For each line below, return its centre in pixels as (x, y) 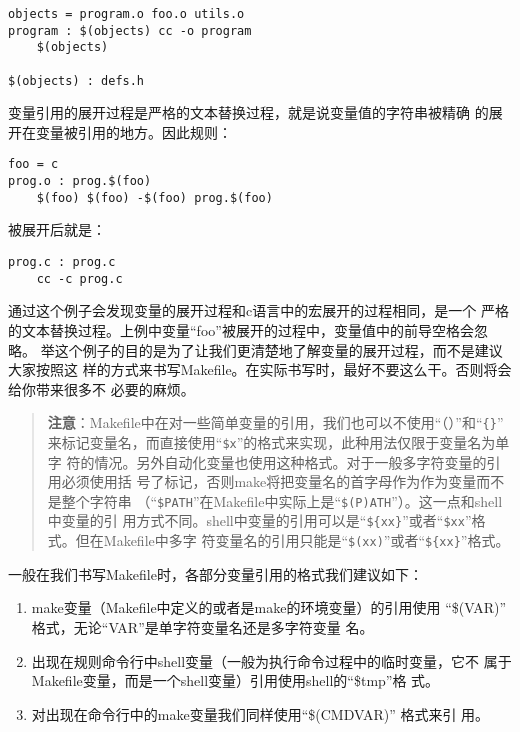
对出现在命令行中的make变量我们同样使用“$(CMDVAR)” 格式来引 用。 (260, 713)
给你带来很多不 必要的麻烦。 (101, 388)
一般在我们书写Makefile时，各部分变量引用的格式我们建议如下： (215, 573)
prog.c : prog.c (62, 262)
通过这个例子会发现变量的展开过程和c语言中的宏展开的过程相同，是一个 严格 (258, 310)
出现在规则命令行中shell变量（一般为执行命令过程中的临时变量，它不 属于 (271, 660)
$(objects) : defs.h (76, 80)
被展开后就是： (57, 229)
